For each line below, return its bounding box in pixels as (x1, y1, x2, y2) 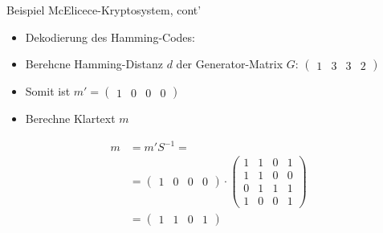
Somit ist (25, 83, 71, 100)
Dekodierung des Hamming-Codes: (25, 28, 195, 45)
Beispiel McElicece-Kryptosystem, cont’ (6, 2, 202, 18)
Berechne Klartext (25, 110, 116, 127)
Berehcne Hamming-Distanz (25, 55, 164, 72)
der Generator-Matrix (176, 55, 283, 72)
